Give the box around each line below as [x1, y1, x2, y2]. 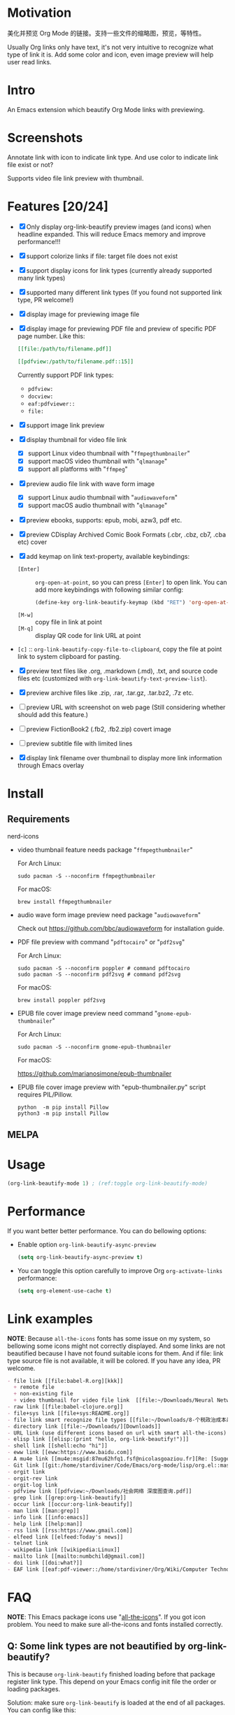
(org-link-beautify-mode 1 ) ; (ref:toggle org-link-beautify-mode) [7, 1180, 208, 1187]
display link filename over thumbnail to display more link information [26, 753, 222, 762]
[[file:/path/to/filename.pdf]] [17, 345, 112, 353]
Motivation [7, 5, 72, 21]
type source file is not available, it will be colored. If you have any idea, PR [7, 1356, 221, 1365]
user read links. [7, 57, 52, 66]
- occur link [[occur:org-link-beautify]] [7, 1501, 133, 1508]
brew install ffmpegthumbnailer [17, 898, 112, 905]
